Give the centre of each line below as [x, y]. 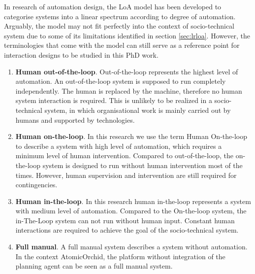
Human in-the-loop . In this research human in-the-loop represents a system [133, 201]
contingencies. [36, 185]
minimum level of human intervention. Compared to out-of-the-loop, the [125, 155]
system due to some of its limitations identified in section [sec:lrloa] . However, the [127, 35]
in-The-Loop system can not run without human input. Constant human [125, 220]
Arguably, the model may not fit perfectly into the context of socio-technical [119, 26]
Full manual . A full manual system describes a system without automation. [131, 247]
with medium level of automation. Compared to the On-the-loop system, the [131, 211]
